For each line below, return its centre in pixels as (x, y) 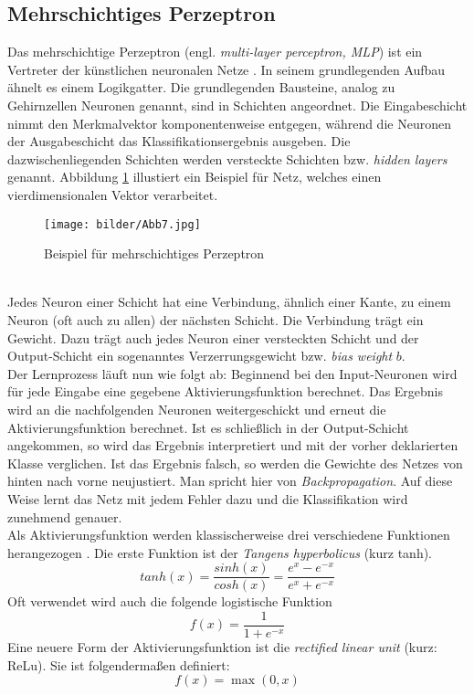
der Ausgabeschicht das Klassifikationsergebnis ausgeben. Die (179, 141)
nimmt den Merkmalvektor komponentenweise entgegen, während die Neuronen (229, 123)
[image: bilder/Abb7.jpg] (122, 224)
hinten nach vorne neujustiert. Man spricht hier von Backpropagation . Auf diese (230, 481)
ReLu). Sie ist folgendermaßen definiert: (119, 664)
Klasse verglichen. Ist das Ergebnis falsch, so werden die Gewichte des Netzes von (235, 463)
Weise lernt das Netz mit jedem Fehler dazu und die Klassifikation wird (208, 498)
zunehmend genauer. (65, 516)
